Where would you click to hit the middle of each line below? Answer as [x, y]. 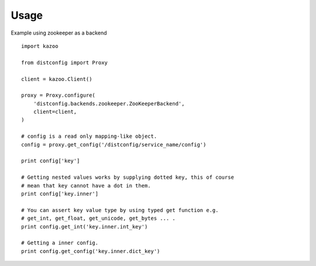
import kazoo [40, 46]
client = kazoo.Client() [57, 79]
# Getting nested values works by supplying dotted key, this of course [128, 178]
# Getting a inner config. [60, 243]
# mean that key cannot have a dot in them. [86, 185]
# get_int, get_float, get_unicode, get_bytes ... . [98, 219]
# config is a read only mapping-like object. [89, 137]
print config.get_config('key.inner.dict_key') [91, 251]
